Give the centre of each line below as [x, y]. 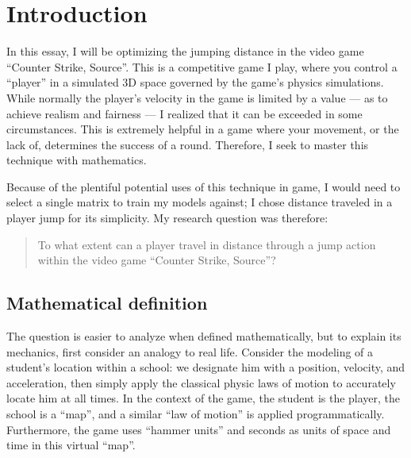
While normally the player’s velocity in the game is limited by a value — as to [197, 97]
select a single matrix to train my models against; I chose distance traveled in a [200, 202]
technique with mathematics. [77, 160]
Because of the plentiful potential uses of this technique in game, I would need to [204, 186]
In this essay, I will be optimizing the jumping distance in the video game [185, 51]
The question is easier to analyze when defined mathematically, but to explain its [204, 336]
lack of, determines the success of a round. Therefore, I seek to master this [188, 144]
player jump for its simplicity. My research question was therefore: [167, 218]
